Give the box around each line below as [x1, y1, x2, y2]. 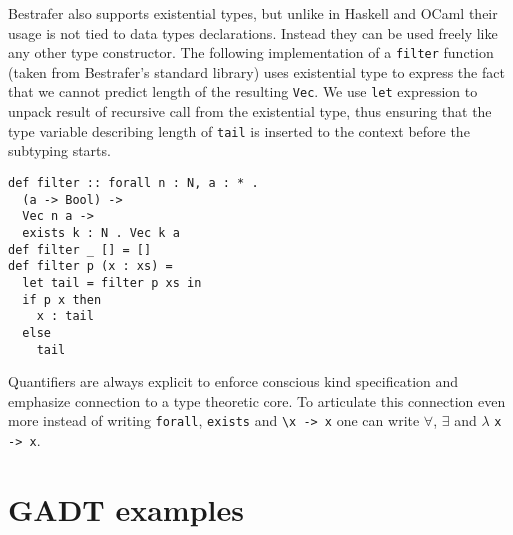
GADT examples [8, 488, 244, 529]
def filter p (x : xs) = [8, 259, 173, 274]
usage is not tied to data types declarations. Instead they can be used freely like [8, 22, 498, 43]
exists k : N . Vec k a [22, 225, 180, 240]
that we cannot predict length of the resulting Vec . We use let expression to [8, 81, 478, 102]
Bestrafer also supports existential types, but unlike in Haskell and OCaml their [8, 3, 498, 23]
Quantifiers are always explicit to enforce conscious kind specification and [8, 371, 459, 392]
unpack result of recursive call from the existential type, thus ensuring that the [8, 101, 492, 122]
